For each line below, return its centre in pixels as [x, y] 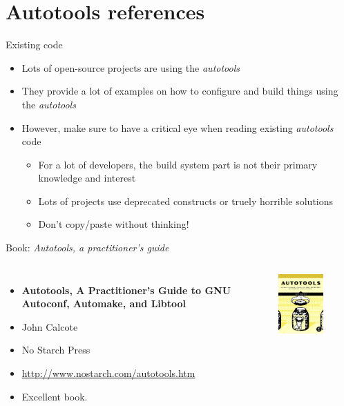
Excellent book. [55, 396]
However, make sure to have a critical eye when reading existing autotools [178, 127]
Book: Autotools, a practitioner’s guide [87, 248]
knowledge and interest [87, 178]
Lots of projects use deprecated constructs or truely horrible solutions [186, 201]
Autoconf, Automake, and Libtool [104, 303]
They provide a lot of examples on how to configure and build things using [180, 91]
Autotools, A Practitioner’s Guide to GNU [126, 290]
